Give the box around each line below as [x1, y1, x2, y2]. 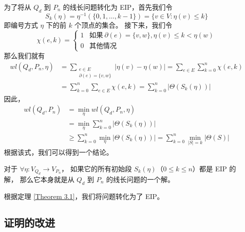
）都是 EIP [192, 163, 227, 173]
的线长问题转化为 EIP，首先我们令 [63, 2, 173, 12]
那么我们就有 [4, 50, 45, 61]
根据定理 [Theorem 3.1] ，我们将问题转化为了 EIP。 [4, 191, 164, 201]
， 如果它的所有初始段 [61, 163, 132, 173]
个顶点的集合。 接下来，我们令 [74, 19, 172, 30]
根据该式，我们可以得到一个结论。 [4, 147, 113, 157]
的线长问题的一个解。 [106, 174, 174, 184]
